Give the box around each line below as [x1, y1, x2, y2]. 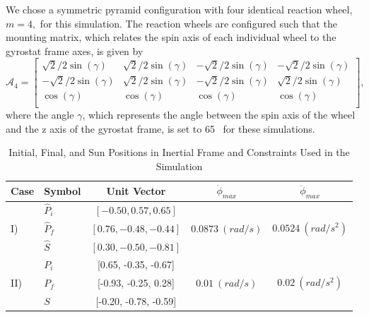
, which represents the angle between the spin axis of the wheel [82, 107, 356, 122]
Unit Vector [106, 184, 166, 198]
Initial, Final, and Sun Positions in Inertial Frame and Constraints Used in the [8, 145, 350, 160]
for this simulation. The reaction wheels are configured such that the [40, 16, 337, 30]
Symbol [44, 184, 81, 198]
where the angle [6, 107, 74, 122]
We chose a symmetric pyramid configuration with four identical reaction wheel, [6, 2, 353, 16]
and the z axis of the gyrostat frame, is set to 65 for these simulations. [6, 121, 315, 136]
